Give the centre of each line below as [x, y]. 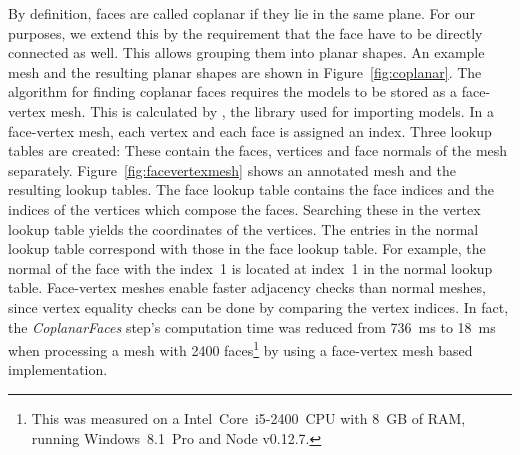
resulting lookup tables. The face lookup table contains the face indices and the [251, 189]
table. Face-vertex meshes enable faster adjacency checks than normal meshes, [247, 287]
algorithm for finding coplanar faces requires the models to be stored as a [233, 91]
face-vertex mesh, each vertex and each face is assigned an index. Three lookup [250, 130]
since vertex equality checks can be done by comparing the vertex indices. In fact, [258, 306]
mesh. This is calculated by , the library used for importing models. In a [272, 110]
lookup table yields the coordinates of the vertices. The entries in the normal [243, 228]
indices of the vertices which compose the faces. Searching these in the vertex [244, 208]
